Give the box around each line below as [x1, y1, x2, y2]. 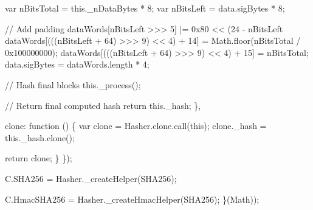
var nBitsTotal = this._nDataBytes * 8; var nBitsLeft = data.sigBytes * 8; [5, 2, 285, 14]
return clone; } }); [5, 152, 72, 164]
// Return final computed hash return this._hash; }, [5, 99, 201, 111]
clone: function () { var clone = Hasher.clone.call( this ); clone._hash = [5, 119, 267, 132]
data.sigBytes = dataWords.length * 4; [5, 58, 150, 71]
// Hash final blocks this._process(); [5, 78, 141, 91]
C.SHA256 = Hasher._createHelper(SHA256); [5, 172, 177, 184]
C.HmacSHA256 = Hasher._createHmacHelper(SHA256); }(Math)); [5, 192, 260, 205]
